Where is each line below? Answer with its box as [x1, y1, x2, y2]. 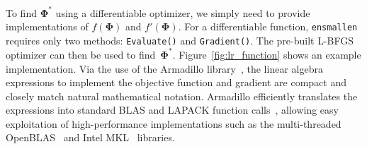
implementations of [6, 19, 89, 34]
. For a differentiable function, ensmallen [178, 19, 358, 34]
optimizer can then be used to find [6, 47, 156, 61]
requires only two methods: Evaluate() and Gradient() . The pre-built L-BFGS [6, 32, 354, 47]
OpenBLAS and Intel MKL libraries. [6, 130, 175, 145]
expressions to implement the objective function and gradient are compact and [6, 75, 347, 90]
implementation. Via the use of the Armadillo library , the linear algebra [6, 61, 323, 76]
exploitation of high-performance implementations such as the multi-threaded [6, 116, 341, 131]
